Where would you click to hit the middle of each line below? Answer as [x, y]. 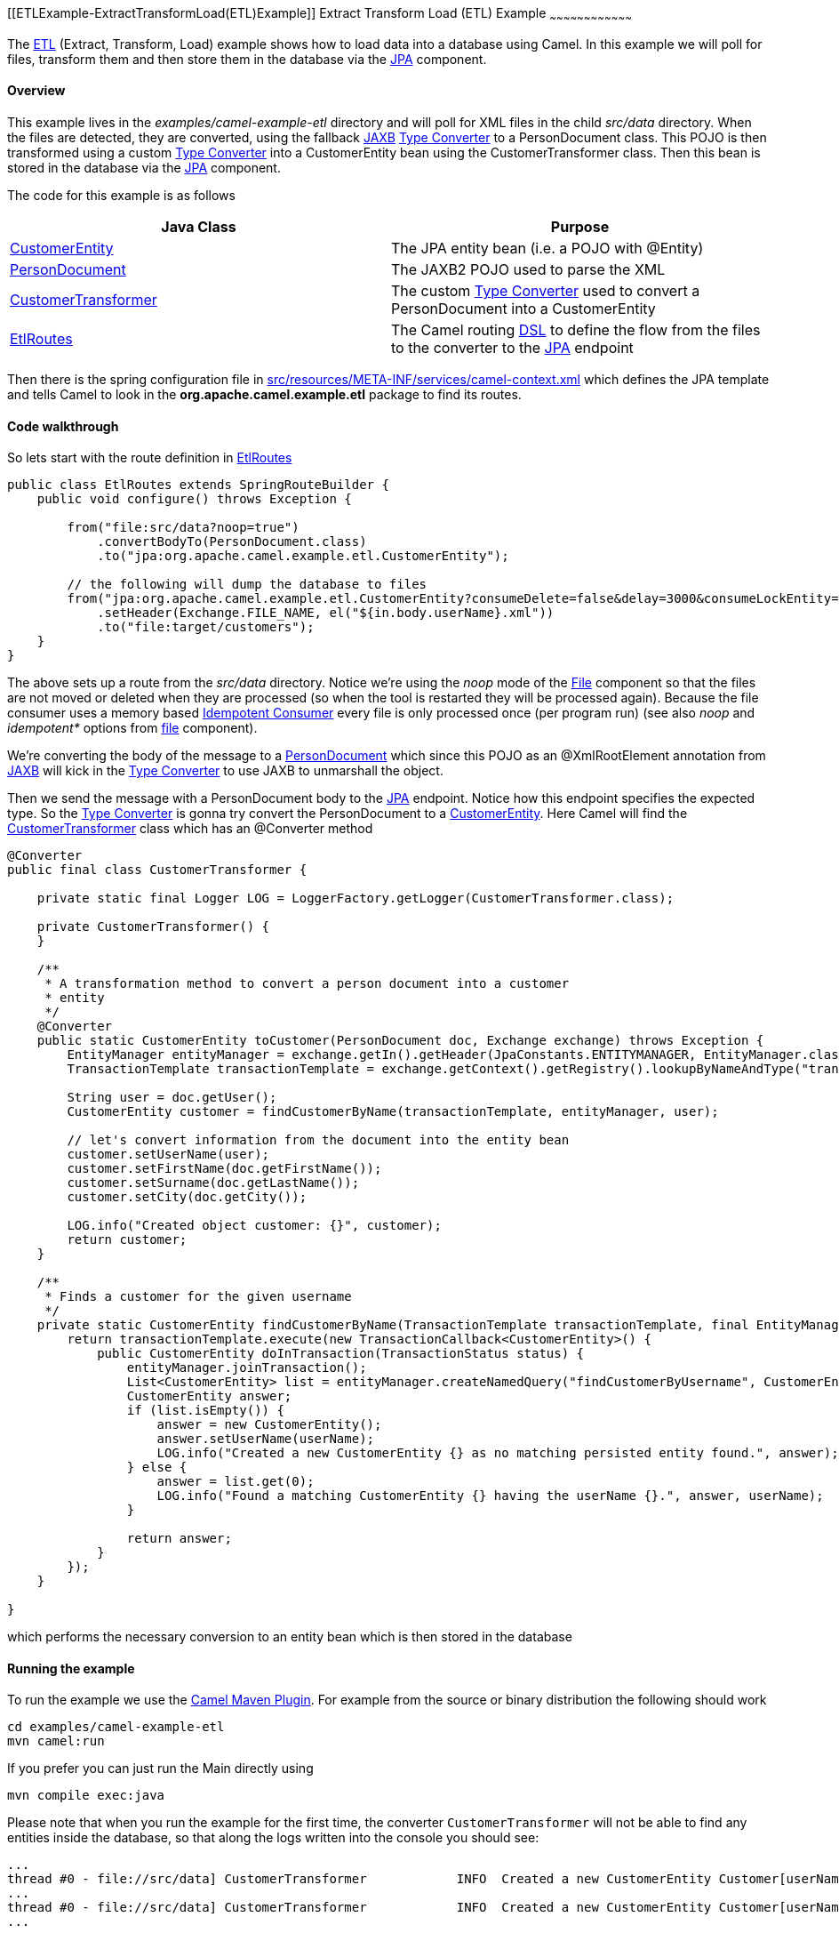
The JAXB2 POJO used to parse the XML [528, 270]
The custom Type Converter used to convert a [546, 291]
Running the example [71, 1668]
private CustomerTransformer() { [153, 927]
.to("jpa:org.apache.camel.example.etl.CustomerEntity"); [303, 556]
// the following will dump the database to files [247, 585]
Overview [36, 91]
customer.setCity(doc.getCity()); [187, 1197]
